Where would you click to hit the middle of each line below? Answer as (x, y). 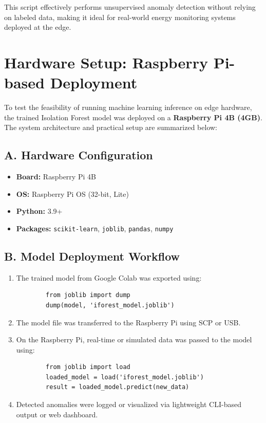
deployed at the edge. (38, 27)
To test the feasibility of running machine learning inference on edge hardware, (128, 107)
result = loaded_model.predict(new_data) (118, 387)
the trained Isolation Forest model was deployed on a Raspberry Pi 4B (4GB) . (133, 117)
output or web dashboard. (57, 414)
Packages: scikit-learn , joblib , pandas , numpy (95, 228)
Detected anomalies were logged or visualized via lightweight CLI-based (129, 404)
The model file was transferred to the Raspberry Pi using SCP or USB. (128, 322)
